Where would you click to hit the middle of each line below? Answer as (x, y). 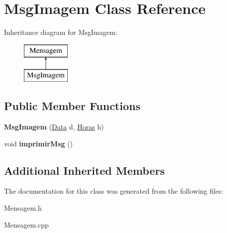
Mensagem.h (23, 208)
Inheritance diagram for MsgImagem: (61, 32)
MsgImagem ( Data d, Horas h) (54, 127)
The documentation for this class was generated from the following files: (114, 191)
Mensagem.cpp (26, 224)
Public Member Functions (72, 106)
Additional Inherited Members (84, 170)
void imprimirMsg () (39, 143)
